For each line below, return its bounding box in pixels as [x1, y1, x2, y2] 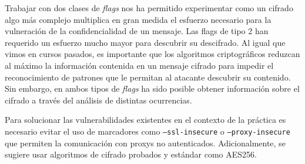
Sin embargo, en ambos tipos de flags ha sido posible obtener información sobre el [5, 82, 300, 95]
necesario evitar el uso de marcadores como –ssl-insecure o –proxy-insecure [5, 125, 290, 137]
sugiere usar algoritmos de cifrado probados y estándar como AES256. [5, 148, 257, 160]
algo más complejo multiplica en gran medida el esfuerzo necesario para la [5, 13, 272, 25]
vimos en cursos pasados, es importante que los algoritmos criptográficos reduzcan [5, 48, 300, 60]
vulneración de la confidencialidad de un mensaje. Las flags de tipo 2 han [5, 25, 269, 37]
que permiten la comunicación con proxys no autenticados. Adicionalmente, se [5, 136, 286, 149]
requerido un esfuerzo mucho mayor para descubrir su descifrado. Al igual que [5, 36, 286, 48]
